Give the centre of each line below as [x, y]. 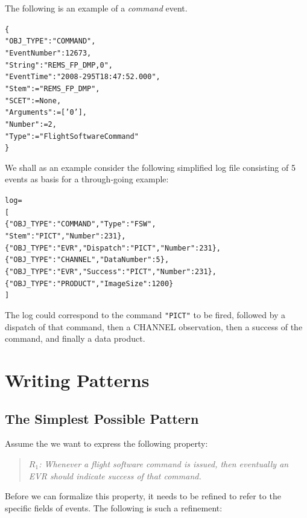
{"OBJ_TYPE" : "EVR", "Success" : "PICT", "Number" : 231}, [111, 271]
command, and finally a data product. [75, 338]
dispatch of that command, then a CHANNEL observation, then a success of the [154, 326]
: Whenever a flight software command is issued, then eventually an [164, 463]
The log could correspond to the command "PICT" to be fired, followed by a [145, 314]
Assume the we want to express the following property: [106, 443]
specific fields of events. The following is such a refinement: [114, 507]
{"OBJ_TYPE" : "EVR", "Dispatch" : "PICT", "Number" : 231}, [113, 248]
